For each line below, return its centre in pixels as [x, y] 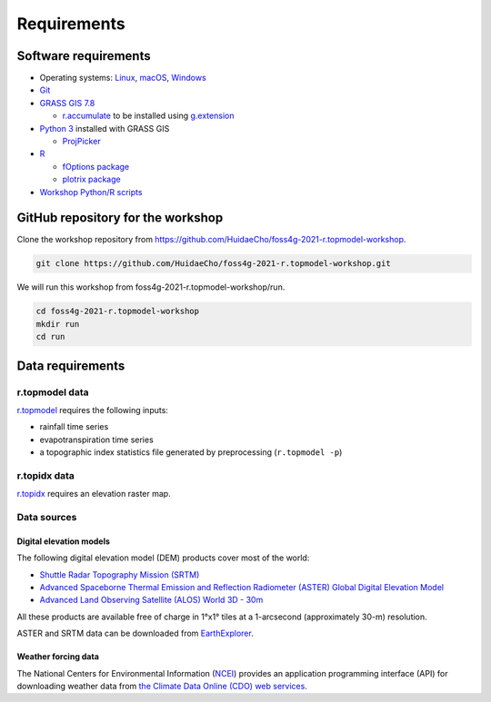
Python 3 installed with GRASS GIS [105, 128]
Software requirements [84, 56]
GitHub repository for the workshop [120, 218]
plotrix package [92, 179]
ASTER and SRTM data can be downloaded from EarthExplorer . [135, 633]
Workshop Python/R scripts [91, 192]
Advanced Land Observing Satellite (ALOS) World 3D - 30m [151, 600]
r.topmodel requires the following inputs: [92, 410]
